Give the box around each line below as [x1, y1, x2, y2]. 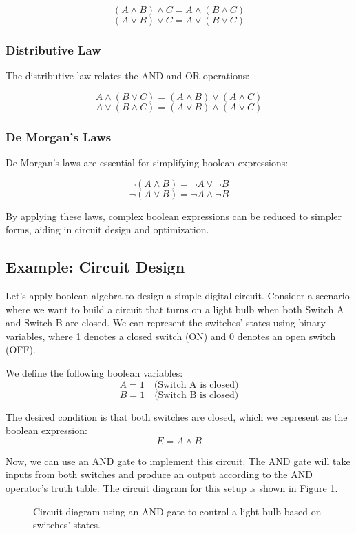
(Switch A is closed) [154, 379, 239, 390]
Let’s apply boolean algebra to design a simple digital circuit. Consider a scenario [6, 288, 350, 303]
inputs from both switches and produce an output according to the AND [6, 467, 313, 482]
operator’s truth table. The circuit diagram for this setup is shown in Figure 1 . [6, 480, 338, 495]
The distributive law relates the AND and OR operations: [6, 68, 250, 83]
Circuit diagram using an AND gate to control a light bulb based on [33, 504, 322, 518]
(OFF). [6, 342, 36, 357]
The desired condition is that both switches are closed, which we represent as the [6, 409, 348, 424]
